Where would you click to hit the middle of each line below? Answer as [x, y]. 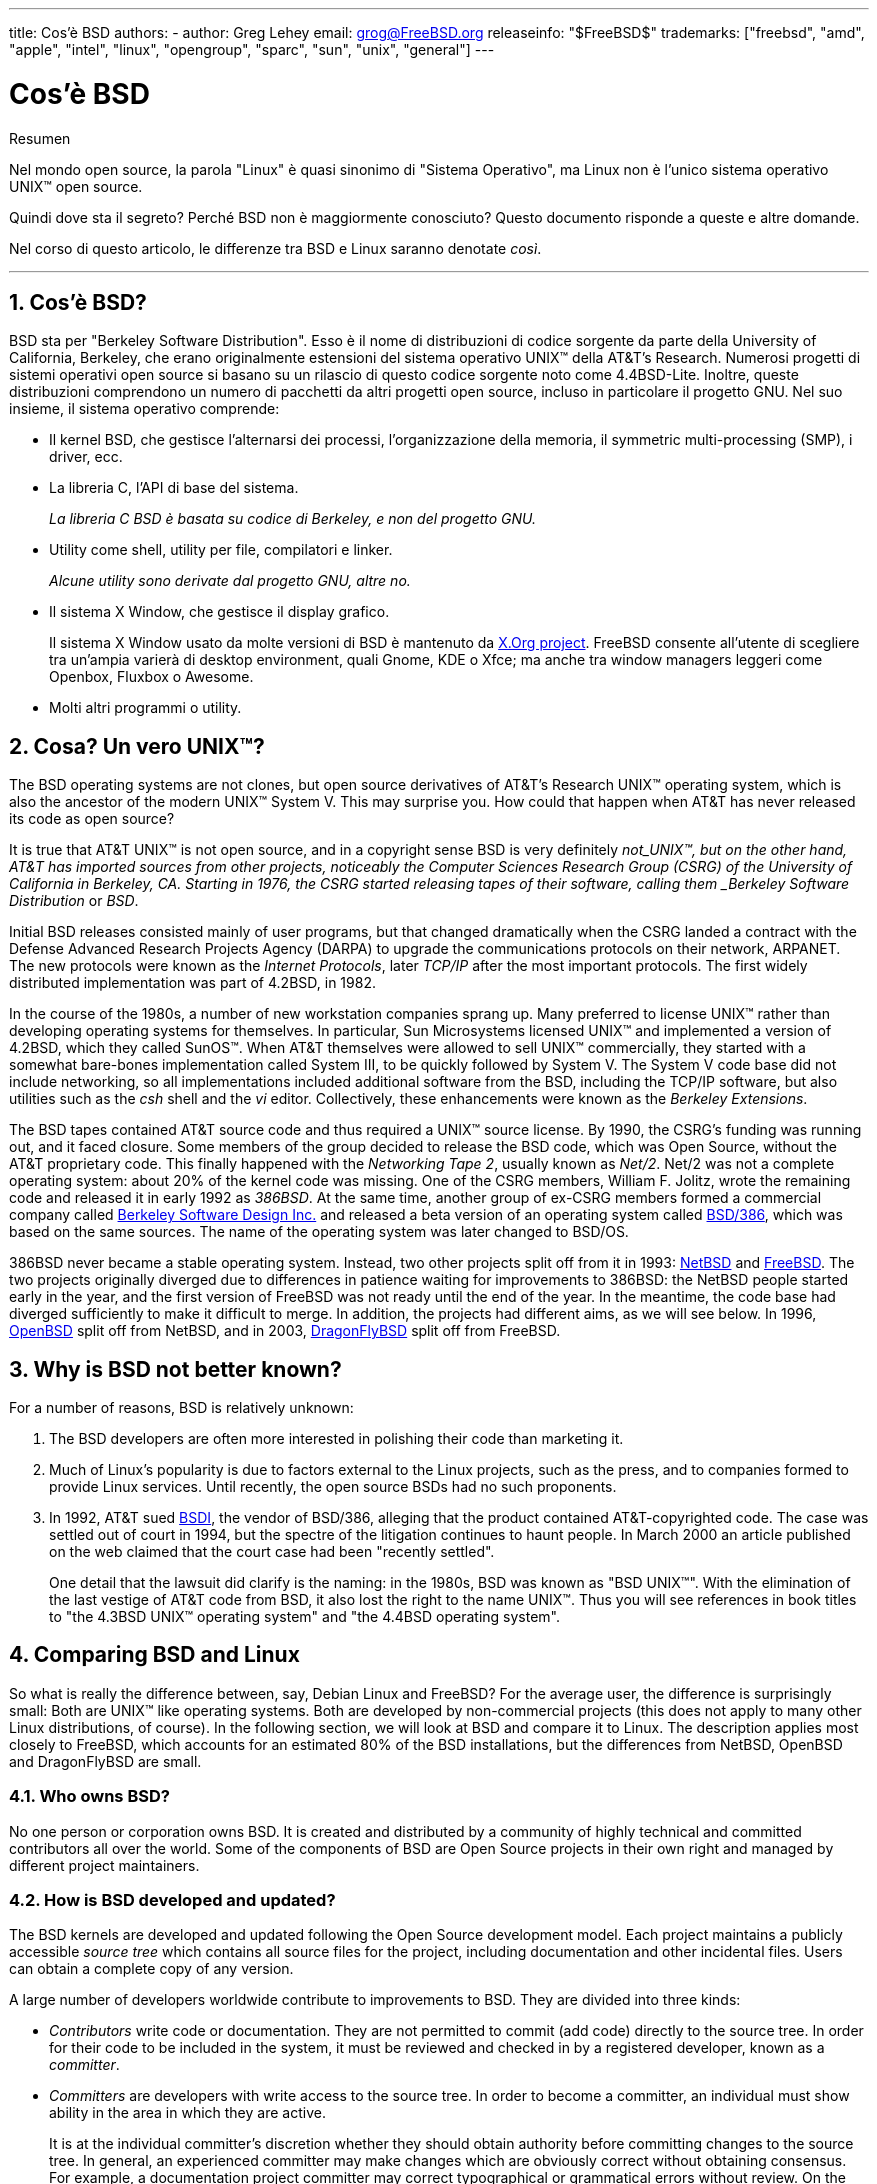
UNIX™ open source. [76, 186]
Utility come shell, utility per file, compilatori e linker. [221, 550]
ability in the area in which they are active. [187, 2113]
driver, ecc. [86, 457]
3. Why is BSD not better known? [175, 1369]
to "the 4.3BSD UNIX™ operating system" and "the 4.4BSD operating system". [304, 1617]
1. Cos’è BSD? [78, 302]
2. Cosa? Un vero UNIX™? [137, 746]
